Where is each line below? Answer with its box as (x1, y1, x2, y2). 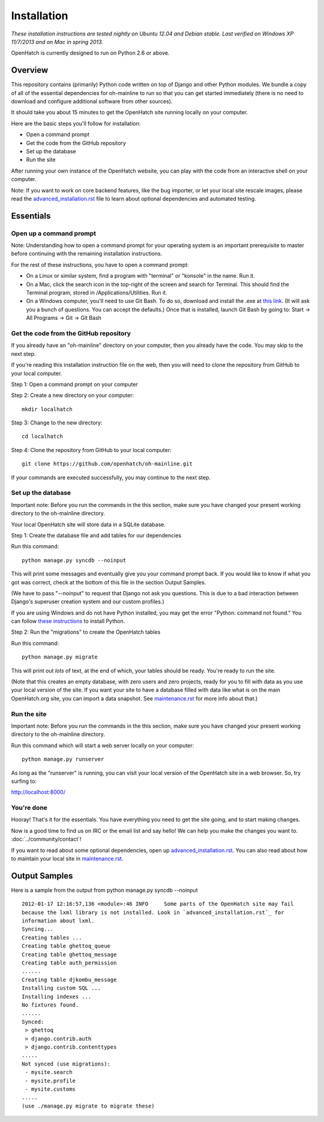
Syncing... (22, 926, 54, 933)
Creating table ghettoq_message (22, 951, 117, 958)
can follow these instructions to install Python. (11, 618, 125, 625)
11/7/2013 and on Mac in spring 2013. (11, 38, 103, 45)
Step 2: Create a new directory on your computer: (11, 391, 134, 399)
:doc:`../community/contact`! (11, 836, 82, 843)
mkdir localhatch (22, 406, 73, 412)
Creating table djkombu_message (22, 976, 117, 983)
